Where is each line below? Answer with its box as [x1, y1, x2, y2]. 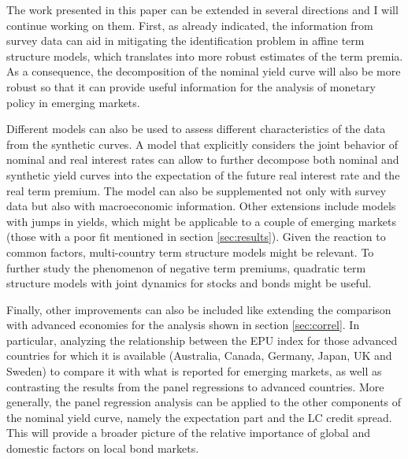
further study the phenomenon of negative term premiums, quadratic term [6, 259, 366, 276]
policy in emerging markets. [6, 94, 140, 110]
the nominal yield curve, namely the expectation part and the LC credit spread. [6, 409, 392, 425]
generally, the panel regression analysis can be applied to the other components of [6, 394, 402, 410]
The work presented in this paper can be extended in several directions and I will [6, 2, 399, 17]
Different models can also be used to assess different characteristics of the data [6, 120, 386, 137]
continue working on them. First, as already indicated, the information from [6, 17, 373, 33]
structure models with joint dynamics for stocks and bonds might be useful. [6, 275, 372, 291]
